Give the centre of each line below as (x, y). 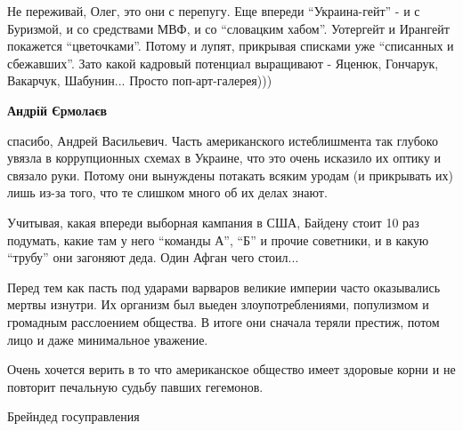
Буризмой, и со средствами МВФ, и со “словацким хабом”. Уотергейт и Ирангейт (228, 28)
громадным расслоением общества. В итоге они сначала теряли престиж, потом (223, 321)
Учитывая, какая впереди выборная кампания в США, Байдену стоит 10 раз (213, 222)
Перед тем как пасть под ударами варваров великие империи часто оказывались (224, 287)
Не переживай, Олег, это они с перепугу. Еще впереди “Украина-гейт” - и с (214, 11)
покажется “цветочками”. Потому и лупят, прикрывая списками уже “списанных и (231, 46)
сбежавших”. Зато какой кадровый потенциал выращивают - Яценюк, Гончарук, (223, 63)
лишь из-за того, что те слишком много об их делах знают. (167, 192)
